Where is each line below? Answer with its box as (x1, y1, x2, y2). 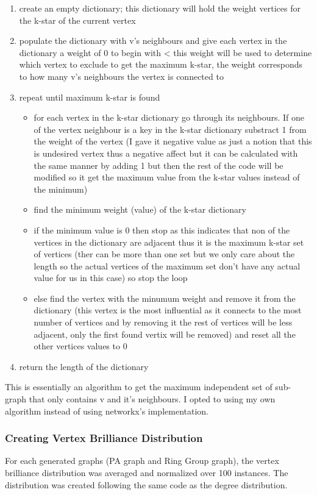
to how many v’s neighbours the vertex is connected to (19, 69, 224, 82)
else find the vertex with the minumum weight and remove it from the (34, 291, 296, 304)
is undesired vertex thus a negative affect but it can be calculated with (34, 146, 298, 159)
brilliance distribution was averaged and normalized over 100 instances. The (5, 466, 288, 479)
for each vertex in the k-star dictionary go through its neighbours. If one (34, 111, 305, 124)
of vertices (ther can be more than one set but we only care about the (34, 247, 295, 260)
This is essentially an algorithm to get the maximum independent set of (5, 380, 272, 393)
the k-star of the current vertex (19, 13, 136, 26)
